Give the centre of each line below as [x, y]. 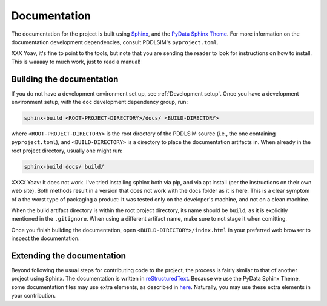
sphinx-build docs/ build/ [64, 167]
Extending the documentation [69, 256]
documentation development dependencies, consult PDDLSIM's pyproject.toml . [115, 42]
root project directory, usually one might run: [67, 151]
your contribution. [34, 296]
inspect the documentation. [45, 238]
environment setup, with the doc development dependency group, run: [99, 102]
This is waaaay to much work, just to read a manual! [76, 62]
